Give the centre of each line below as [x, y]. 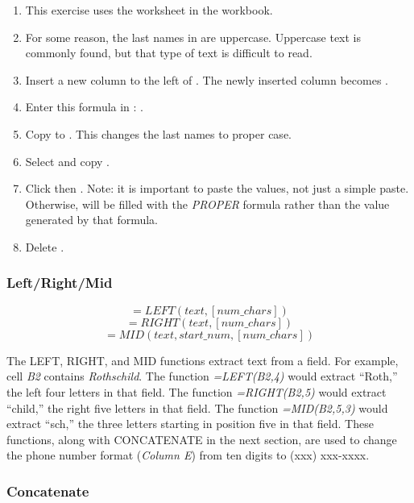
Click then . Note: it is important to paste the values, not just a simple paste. [217, 188]
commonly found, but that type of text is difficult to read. [169, 53]
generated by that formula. [92, 220]
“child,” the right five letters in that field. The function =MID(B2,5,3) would [197, 407]
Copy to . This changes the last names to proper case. [158, 133]
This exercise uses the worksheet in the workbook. [149, 10]
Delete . [45, 246]
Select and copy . [68, 161]
